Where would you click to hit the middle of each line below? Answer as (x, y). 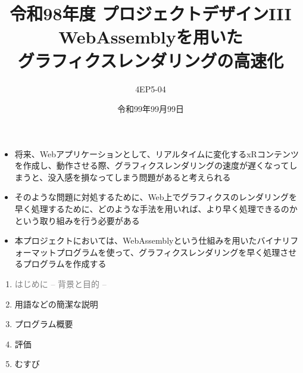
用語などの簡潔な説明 (56, 304)
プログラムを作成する (65, 264)
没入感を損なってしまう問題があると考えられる (139, 177)
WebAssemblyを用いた (151, 37)
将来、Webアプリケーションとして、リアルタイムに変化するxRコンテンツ (157, 153)
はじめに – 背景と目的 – (60, 284)
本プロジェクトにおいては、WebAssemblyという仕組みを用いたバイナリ (152, 240)
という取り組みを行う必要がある (77, 220)
